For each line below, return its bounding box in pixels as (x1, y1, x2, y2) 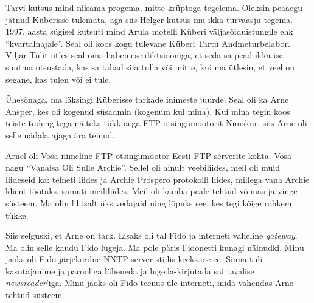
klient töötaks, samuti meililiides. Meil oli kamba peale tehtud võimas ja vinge (5, 185, 298, 197)
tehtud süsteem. (5, 288, 65, 301)
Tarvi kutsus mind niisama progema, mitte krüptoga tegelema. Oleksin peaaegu (5, 1, 303, 13)
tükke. (5, 208, 29, 221)
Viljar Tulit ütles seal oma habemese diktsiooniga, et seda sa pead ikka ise (5, 49, 283, 61)
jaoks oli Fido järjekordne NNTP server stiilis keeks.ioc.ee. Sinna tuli (5, 253, 263, 265)
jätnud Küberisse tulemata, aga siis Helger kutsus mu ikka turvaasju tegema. (5, 13, 293, 26)
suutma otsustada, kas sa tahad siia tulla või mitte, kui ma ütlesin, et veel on (5, 60, 295, 73)
